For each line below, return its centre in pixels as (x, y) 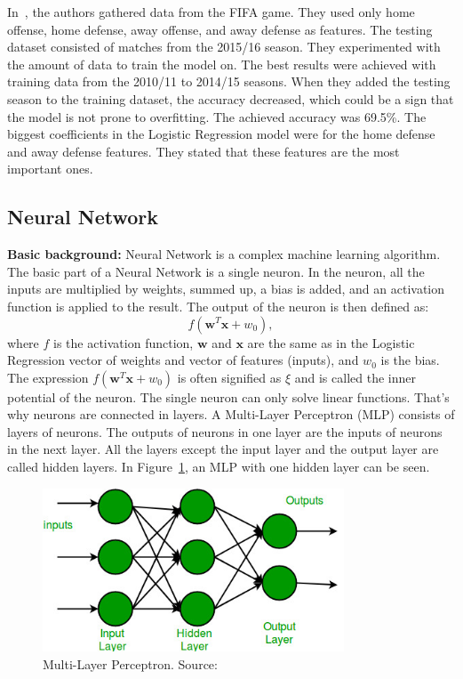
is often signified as (229, 377)
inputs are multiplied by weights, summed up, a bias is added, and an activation (226, 289)
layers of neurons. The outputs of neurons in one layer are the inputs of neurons (225, 431)
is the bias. (410, 360)
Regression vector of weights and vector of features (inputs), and (183, 360)
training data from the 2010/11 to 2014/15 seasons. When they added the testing (229, 81)
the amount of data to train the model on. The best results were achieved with (222, 64)
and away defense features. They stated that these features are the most (204, 151)
